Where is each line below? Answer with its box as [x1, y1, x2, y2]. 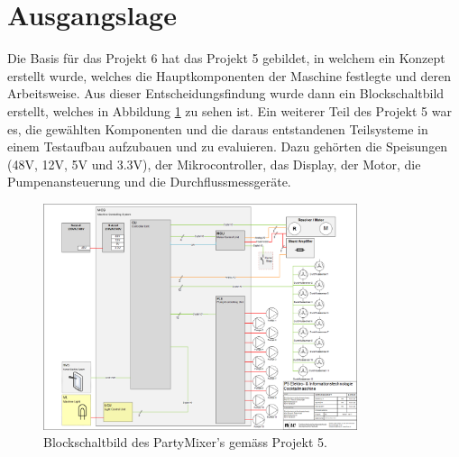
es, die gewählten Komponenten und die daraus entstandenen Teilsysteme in [7, 119, 428, 138]
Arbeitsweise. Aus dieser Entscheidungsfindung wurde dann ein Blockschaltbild [7, 84, 445, 103]
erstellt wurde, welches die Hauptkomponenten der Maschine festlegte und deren [7, 66, 451, 85]
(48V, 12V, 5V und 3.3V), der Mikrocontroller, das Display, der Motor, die [7, 154, 421, 173]
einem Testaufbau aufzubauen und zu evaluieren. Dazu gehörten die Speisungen [7, 137, 448, 156]
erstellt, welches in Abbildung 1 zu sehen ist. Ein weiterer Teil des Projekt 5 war [7, 101, 452, 120]
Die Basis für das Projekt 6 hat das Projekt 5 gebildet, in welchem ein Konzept [7, 49, 445, 68]
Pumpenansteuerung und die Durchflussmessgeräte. [7, 172, 291, 191]
